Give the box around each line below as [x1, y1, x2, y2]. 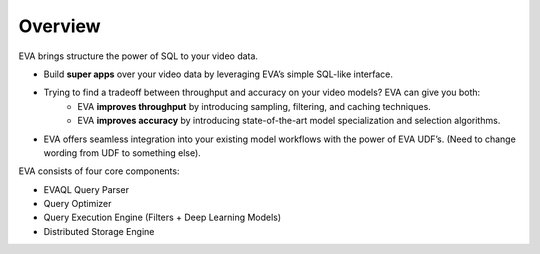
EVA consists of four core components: [18, 165, 180, 177]
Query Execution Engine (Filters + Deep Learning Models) [43, 211, 282, 224]
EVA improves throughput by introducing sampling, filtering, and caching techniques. [77, 100, 432, 112]
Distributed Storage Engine [43, 225, 155, 237]
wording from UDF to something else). [43, 146, 202, 159]
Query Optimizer [43, 198, 112, 210]
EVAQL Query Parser [43, 183, 130, 195]
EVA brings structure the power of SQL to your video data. [18, 50, 259, 62]
